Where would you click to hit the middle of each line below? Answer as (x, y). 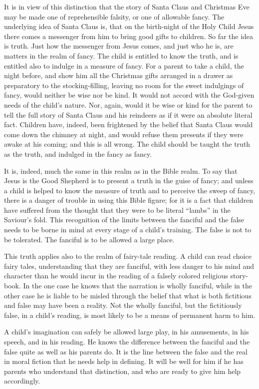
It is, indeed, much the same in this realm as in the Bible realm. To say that (121, 170)
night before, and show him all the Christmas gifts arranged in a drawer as (119, 75)
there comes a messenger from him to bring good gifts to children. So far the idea (129, 36)
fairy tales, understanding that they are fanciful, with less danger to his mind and (129, 266)
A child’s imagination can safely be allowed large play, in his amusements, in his (127, 332)
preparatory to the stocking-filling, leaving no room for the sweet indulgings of (124, 85)
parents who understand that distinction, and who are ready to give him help (123, 371)
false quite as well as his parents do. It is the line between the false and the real (126, 351)
